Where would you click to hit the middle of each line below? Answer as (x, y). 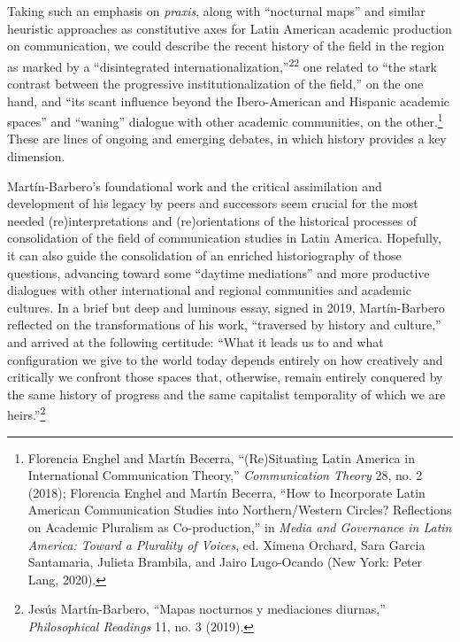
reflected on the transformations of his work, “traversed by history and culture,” (224, 325)
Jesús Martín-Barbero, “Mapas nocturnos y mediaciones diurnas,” (207, 609)
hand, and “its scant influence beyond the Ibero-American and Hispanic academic (229, 101)
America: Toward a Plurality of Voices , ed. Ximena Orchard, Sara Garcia (226, 544)
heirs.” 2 (27, 414)
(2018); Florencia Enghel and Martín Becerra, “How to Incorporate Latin (226, 492)
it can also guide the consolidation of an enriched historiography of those (204, 255)
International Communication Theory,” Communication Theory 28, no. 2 (225, 475)
